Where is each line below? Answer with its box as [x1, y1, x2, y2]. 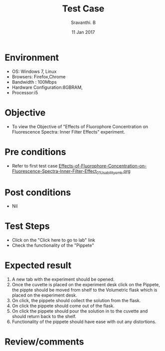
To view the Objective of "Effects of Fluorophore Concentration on [11, 123, 148, 130]
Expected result [4, 260, 72, 271]
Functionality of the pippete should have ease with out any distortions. [11, 319, 157, 325]
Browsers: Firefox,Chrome [11, 73, 66, 80]
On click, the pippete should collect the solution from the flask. [11, 298, 141, 304]
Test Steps [4, 220, 50, 232]
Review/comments [4, 336, 84, 348]
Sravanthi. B [71, 19, 96, 25]
